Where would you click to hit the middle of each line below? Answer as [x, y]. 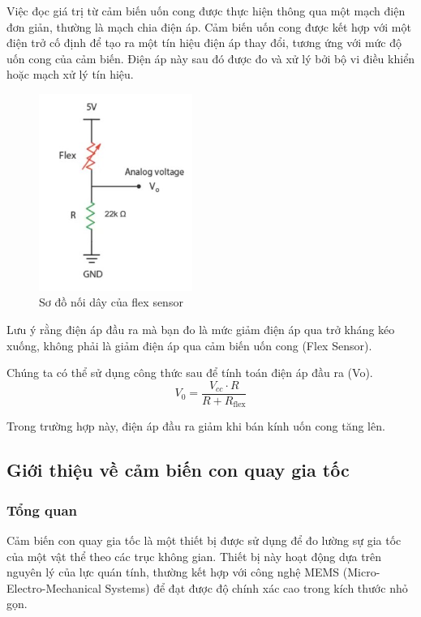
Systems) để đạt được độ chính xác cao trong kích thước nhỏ [256, 587]
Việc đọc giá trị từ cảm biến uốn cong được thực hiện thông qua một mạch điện [206, 11]
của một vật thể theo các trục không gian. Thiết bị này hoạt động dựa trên [194, 556]
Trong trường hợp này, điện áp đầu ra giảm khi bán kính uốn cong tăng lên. [196, 426]
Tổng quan [42, 510]
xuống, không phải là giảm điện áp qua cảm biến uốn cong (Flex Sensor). [189, 345]
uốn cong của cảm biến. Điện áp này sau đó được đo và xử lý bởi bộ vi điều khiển [211, 58]
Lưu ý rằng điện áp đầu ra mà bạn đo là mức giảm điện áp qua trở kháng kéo [201, 330]
